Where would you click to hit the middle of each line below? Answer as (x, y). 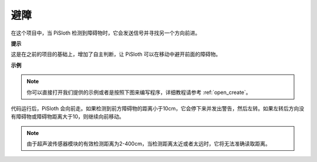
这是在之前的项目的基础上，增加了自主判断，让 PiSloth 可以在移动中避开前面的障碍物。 (116, 54)
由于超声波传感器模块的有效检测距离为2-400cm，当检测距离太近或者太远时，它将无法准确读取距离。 (149, 144)
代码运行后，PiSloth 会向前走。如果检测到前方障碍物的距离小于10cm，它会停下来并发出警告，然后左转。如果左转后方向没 (158, 108)
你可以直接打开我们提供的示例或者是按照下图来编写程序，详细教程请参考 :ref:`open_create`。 (139, 92)
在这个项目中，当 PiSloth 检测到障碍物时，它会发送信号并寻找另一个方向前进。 (106, 33)
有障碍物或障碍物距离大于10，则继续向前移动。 (68, 117)
